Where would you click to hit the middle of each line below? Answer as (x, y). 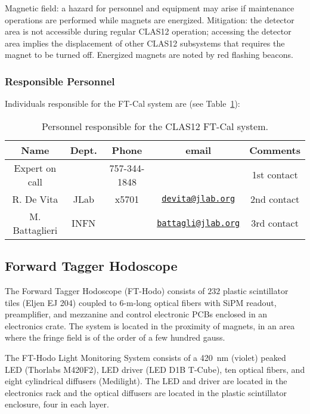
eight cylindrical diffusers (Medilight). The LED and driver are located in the (146, 381)
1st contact (275, 175)
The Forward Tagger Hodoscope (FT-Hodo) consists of (105, 290)
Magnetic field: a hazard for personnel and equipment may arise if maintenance (150, 8)
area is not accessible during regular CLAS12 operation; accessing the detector (148, 31)
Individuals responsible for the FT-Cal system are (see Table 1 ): (123, 103)
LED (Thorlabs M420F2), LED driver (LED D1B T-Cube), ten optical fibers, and (155, 369)
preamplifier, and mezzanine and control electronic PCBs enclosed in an (136, 314)
